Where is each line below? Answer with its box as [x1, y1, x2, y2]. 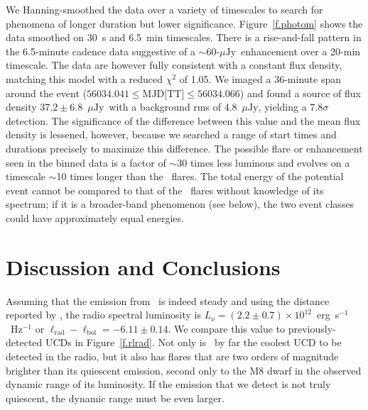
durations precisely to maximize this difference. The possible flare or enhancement [6, 140, 363, 155]
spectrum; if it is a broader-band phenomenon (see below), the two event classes [6, 196, 355, 211]
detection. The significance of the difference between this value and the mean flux [6, 113, 361, 128]
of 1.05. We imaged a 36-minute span [179, 71, 341, 86]
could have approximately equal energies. [6, 210, 184, 225]
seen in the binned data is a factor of [6, 155, 166, 170]
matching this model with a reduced [6, 71, 163, 86]
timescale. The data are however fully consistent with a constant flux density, [6, 57, 342, 72]
